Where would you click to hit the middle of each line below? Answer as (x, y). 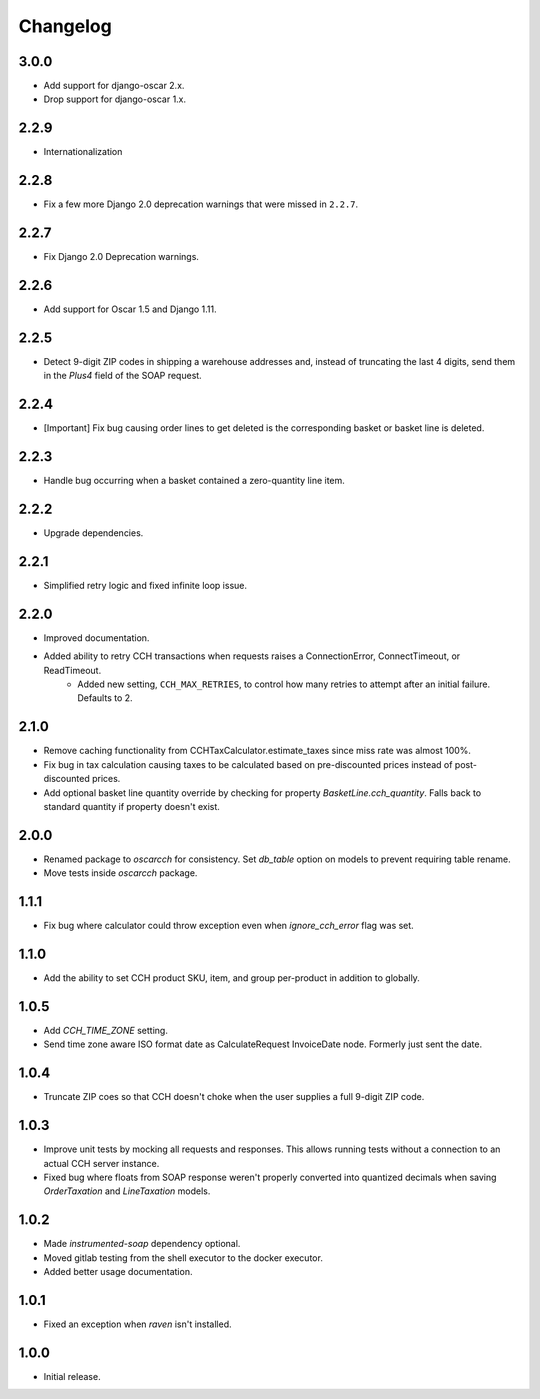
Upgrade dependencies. (93, 533)
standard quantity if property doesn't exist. (131, 806)
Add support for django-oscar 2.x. (114, 86)
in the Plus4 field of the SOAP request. (122, 376)
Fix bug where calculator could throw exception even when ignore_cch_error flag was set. (228, 926)
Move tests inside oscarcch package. (120, 873)
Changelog (65, 26)
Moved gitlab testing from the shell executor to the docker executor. (183, 1257)
